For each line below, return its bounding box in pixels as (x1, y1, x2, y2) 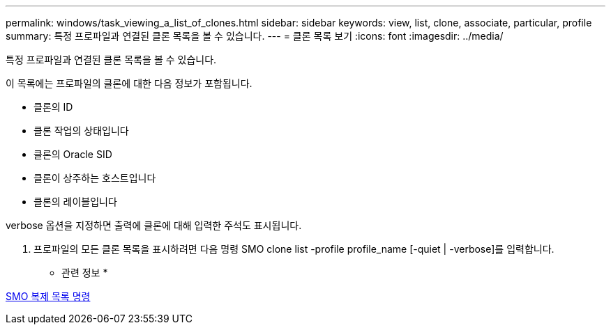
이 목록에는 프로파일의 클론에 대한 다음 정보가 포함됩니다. (6, 77, 252, 89)
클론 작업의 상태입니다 (33, 125, 129, 136)
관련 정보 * (61, 267, 108, 278)
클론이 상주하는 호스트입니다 (33, 172, 156, 184)
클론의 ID (33, 101, 73, 113)
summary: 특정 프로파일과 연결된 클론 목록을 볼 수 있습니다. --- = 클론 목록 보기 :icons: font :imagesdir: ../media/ (6, 30, 504, 42)
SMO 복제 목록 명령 (6, 290, 91, 302)
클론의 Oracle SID (33, 148, 112, 160)
